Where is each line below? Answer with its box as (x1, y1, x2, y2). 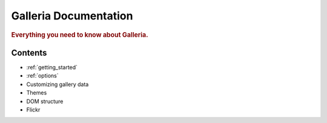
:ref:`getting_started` (26, 64, 78, 71)
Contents (11, 47, 47, 58)
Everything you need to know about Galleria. (11, 30, 148, 39)
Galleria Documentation (11, 9, 133, 22)
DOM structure (26, 98, 64, 105)
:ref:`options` (26, 72, 59, 79)
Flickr (26, 106, 41, 113)
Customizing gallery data (26, 81, 89, 88)
